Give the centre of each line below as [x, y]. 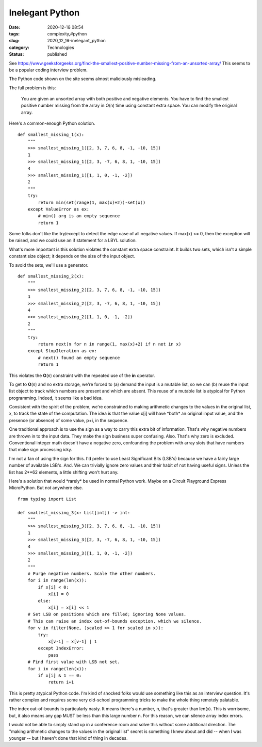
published [57, 54]
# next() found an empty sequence [79, 357]
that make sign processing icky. [41, 450]
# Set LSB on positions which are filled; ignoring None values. [107, 614]
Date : [15, 27]
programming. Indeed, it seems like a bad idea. [56, 398]
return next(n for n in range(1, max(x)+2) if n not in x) [110, 344]
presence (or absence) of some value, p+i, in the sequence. [69, 420]
